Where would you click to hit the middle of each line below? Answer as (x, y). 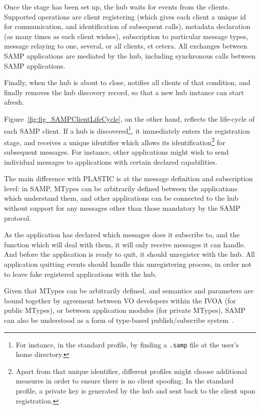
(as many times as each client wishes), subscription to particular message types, (126, 36)
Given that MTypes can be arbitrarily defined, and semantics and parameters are (129, 291)
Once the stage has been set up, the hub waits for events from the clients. (117, 7)
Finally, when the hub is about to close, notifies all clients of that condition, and (127, 82)
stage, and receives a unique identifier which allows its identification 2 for (115, 141)
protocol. (18, 218)
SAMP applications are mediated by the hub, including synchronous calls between (130, 55)
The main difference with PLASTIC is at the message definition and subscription (128, 178)
